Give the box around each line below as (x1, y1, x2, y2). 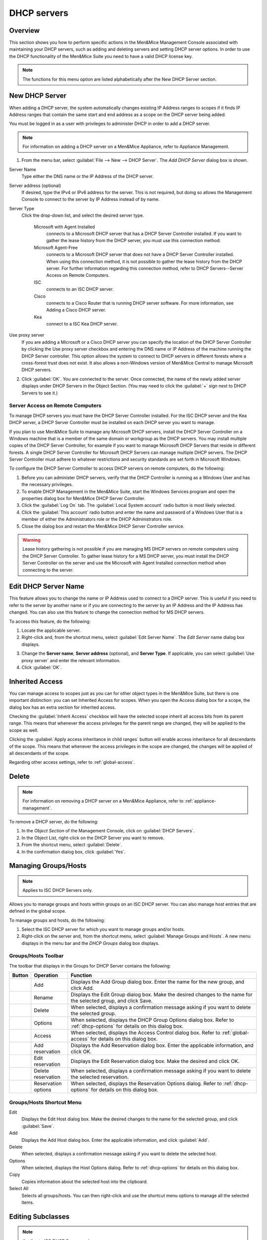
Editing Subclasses (9, 1212, 70, 1221)
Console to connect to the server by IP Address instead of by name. (21, 196, 160, 202)
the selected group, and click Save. (71, 997, 153, 1004)
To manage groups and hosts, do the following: (9, 917, 105, 923)
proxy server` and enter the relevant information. (21, 657, 121, 663)
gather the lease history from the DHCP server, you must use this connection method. (46, 238, 221, 244)
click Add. (71, 985, 94, 992)
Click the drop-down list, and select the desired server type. (21, 212, 144, 218)
